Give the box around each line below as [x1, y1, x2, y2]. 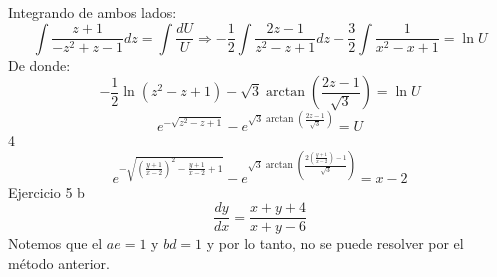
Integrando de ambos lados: [8, 2, 177, 22]
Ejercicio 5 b [8, 181, 85, 202]
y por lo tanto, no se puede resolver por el [206, 233, 464, 254]
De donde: [8, 54, 71, 75]
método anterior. [8, 253, 110, 274]
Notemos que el [8, 233, 103, 254]
